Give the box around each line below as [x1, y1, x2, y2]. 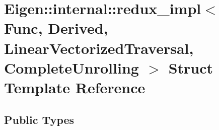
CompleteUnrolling [4, 57, 139, 78]
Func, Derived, [4, 18, 108, 38]
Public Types [4, 111, 75, 127]
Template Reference [4, 77, 145, 97]
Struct [168, 57, 213, 78]
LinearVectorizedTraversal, [4, 37, 194, 58]
